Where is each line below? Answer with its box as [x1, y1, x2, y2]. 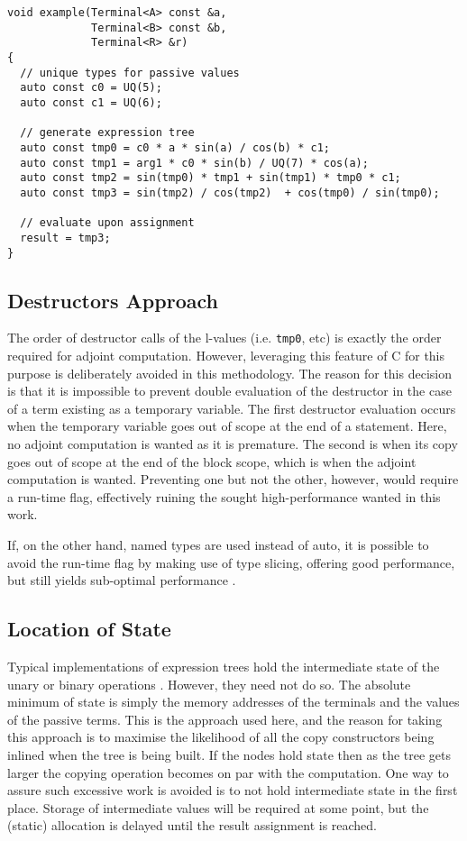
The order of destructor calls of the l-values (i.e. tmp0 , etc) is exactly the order [7, 328, 442, 347]
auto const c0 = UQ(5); [20, 81, 162, 95]
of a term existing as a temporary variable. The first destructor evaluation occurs [7, 398, 456, 417]
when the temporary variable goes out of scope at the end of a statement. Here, [7, 416, 447, 435]
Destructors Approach [7, 286, 218, 314]
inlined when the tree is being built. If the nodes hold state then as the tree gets [7, 745, 452, 763]
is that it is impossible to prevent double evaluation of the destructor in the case [7, 381, 452, 400]
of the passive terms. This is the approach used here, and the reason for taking [7, 709, 443, 728]
